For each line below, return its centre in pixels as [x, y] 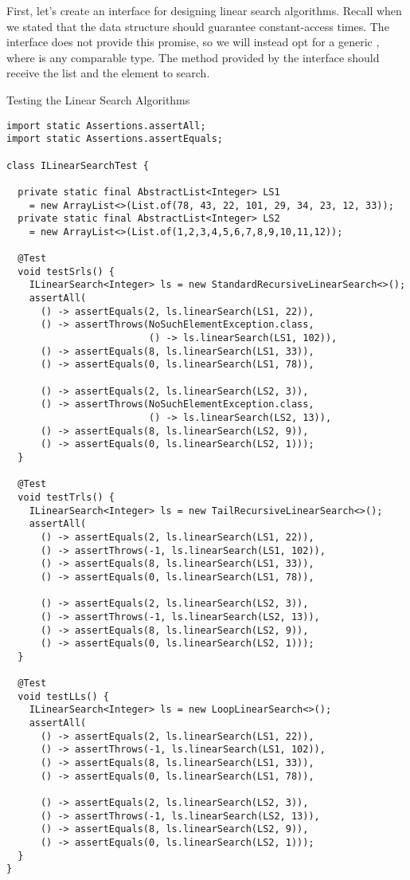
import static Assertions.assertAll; [106, 126]
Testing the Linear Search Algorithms [98, 99]
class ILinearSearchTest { [78, 165]
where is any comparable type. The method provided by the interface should [193, 57]
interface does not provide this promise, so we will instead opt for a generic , [193, 42]
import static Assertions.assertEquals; [115, 139]
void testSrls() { [66, 271]
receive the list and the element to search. [108, 73]
